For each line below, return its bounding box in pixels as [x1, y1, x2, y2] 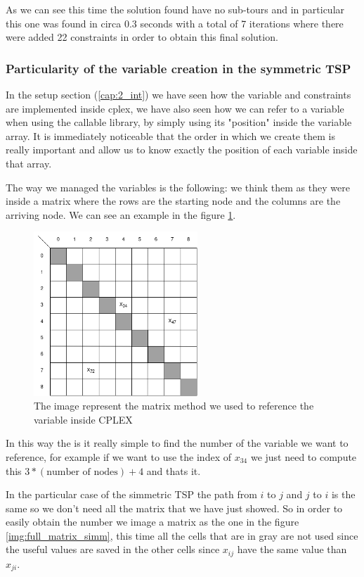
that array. [6, 156, 52, 170]
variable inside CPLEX [34, 412, 133, 426]
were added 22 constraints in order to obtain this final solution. [6, 30, 278, 44]
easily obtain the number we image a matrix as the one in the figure [6, 514, 299, 529]
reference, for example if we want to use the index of [6, 449, 231, 464]
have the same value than [237, 542, 347, 557]
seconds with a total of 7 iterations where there [140, 15, 344, 30]
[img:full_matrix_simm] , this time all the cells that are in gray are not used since [6, 528, 358, 543]
